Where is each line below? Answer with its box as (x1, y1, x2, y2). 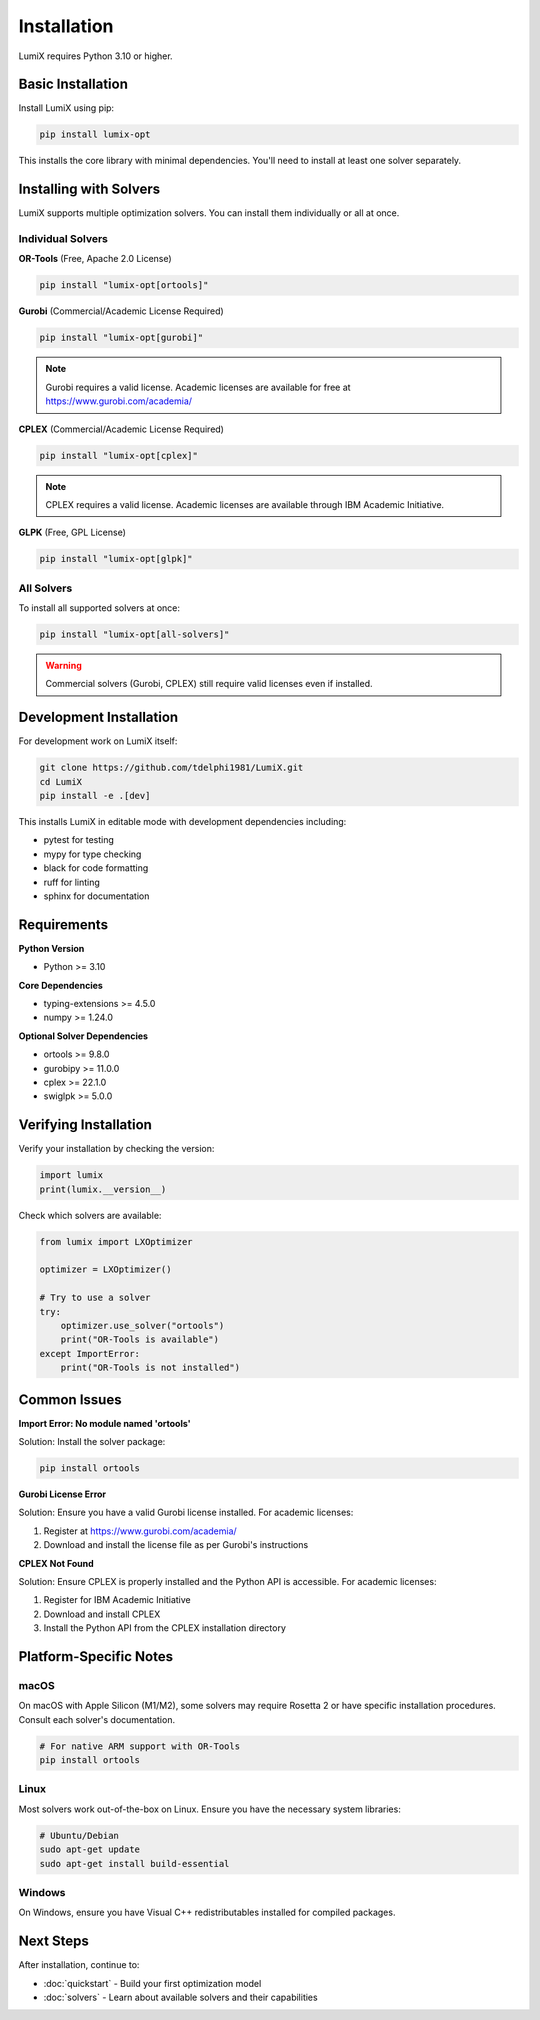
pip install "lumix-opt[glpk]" (39, 553, 194, 565)
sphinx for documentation (43, 890, 150, 902)
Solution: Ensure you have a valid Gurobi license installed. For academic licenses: (18, 1506, 354, 1519)
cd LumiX (39, 776, 83, 787)
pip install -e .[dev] (39, 790, 151, 802)
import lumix (39, 1170, 104, 1181)
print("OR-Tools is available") (60, 1334, 220, 1345)
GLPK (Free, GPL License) (18, 526, 127, 539)
